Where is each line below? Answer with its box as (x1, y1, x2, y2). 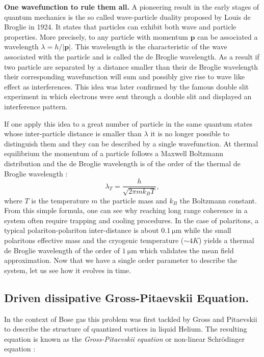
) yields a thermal (199, 234, 254, 245)
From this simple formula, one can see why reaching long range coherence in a (4, 205, 248, 216)
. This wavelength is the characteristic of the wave (70, 41, 227, 52)
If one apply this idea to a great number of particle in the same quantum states (4, 118, 252, 129)
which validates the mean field (139, 245, 234, 255)
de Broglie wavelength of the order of (4, 245, 120, 255)
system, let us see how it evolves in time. (4, 264, 131, 275)
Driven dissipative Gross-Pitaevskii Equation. (4, 289, 249, 305)
